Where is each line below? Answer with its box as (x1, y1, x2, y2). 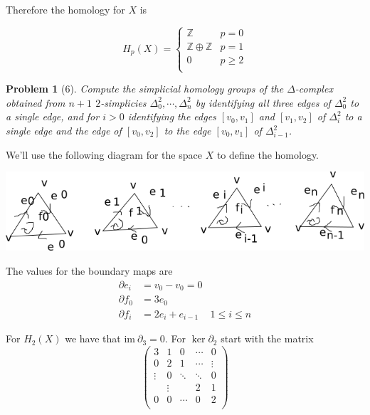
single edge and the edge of (6, 123, 122, 137)
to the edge (164, 123, 211, 137)
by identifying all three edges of (195, 95, 331, 110)
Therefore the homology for (6, 2, 125, 16)
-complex (295, 81, 333, 96)
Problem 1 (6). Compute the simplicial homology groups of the (6, 81, 284, 96)
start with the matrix (221, 331, 314, 346)
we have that (65, 331, 121, 346)
